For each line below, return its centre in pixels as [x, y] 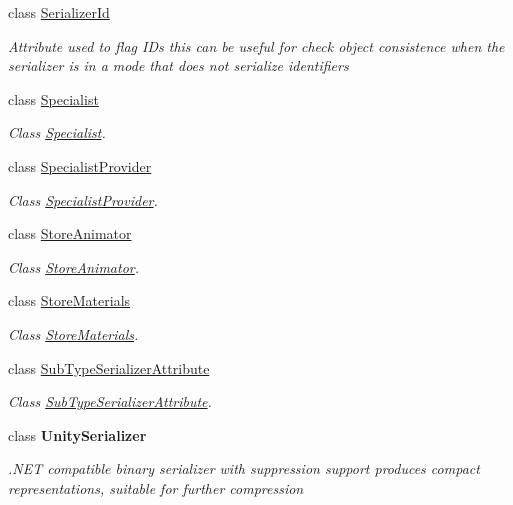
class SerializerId [59, 12]
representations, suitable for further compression [156, 487]
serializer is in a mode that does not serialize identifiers [178, 65]
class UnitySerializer [77, 434]
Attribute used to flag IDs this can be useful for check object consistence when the [256, 45]
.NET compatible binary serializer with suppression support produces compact [244, 468]
